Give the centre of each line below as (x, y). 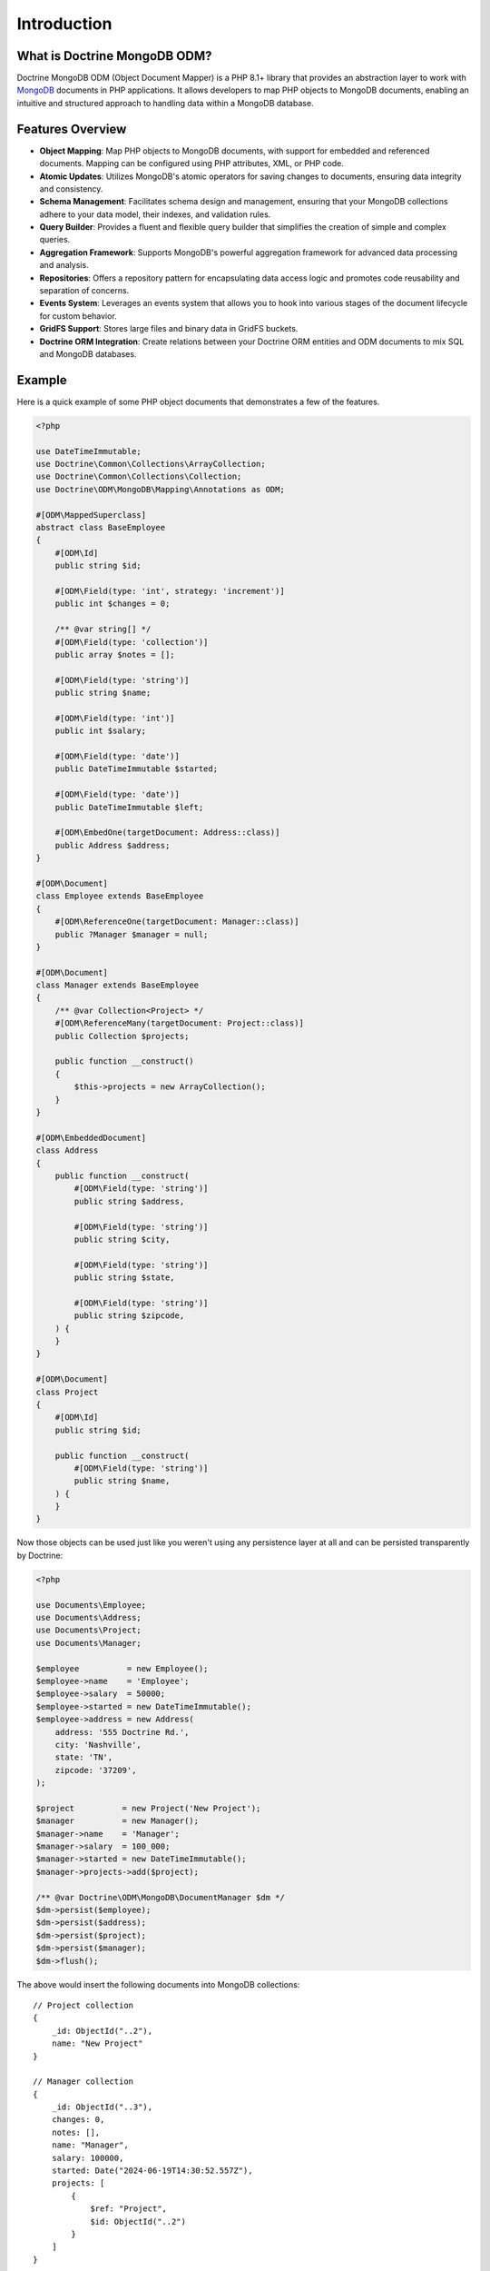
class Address (67, 1150)
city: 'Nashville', (98, 1745)
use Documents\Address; (89, 1618)
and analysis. (64, 265)
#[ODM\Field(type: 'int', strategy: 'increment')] (170, 591)
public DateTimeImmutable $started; (136, 769)
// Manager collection (83, 2082)
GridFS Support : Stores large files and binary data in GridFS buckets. (169, 329)
